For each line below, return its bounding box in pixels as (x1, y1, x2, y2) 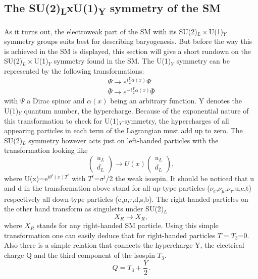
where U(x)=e (4, 173, 48, 183)
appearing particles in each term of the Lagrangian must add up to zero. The (4, 125, 243, 136)
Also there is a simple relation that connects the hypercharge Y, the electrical (4, 240, 244, 250)
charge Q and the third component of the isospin (4, 250, 155, 260)
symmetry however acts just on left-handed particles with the (28, 135, 219, 145)
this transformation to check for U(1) (4, 115, 119, 126)
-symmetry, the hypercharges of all (122, 115, 229, 126)
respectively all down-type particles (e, (4, 193, 123, 204)
